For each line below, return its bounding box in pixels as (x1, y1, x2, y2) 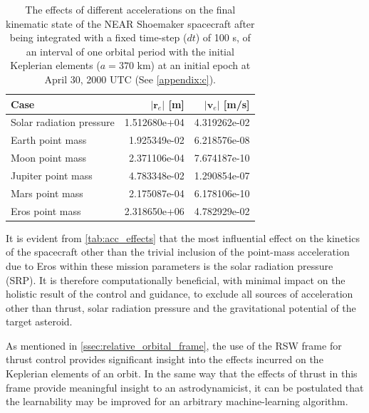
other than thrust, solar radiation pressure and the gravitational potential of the (6, 300, 356, 315)
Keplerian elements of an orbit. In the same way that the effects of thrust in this (6, 366, 358, 381)
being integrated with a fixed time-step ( (9, 30, 187, 45)
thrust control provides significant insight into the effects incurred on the (6, 352, 323, 367)
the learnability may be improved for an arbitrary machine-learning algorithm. (6, 394, 348, 409)
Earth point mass (11, 132, 87, 147)
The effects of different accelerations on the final (25, 2, 236, 16)
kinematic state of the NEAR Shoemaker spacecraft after (6, 16, 255, 31)
